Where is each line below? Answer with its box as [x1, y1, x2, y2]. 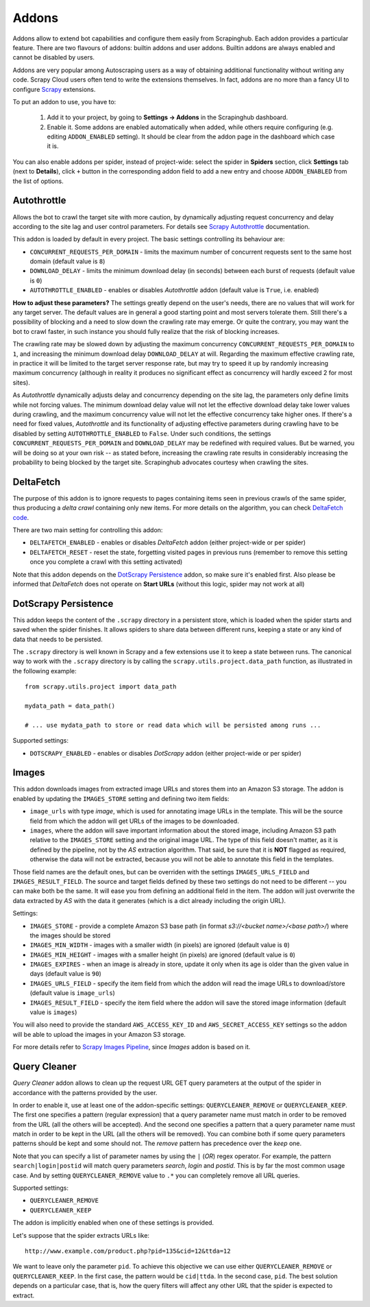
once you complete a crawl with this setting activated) [29, 557, 183, 566]
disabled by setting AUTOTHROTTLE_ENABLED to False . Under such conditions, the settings [12, 429, 271, 437]
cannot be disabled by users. [12, 53, 95, 62]
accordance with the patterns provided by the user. [12, 1088, 158, 1096]
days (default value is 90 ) [29, 970, 102, 978]
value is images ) [29, 1008, 77, 1016]
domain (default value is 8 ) [29, 257, 106, 265]
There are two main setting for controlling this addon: [12, 525, 163, 534]
